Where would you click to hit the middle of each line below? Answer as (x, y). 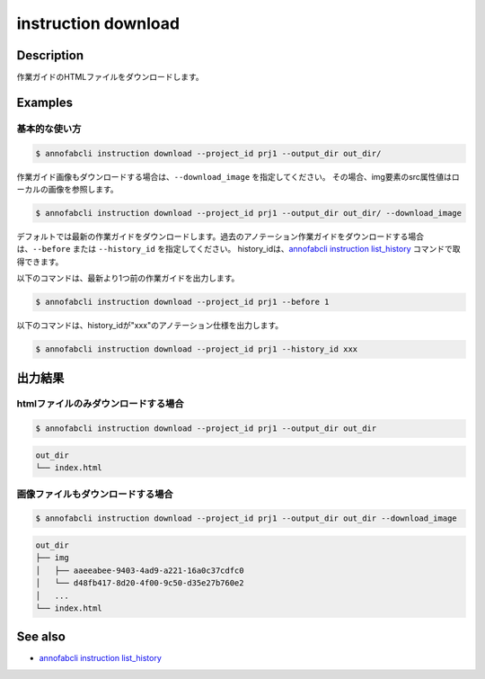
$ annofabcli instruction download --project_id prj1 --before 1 (182, 302)
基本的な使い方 (49, 129)
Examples (45, 102)
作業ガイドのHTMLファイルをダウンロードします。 (110, 77)
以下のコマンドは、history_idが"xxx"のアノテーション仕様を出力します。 (150, 326)
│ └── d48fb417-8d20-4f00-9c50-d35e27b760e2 (140, 583)
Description (50, 55)
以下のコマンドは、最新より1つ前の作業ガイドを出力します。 (128, 278)
